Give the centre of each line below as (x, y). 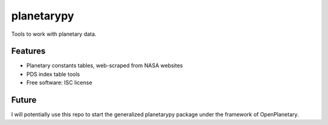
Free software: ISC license (59, 83)
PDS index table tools (53, 74)
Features (28, 51)
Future (24, 100)
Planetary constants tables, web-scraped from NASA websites (105, 66)
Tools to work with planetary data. (54, 34)
